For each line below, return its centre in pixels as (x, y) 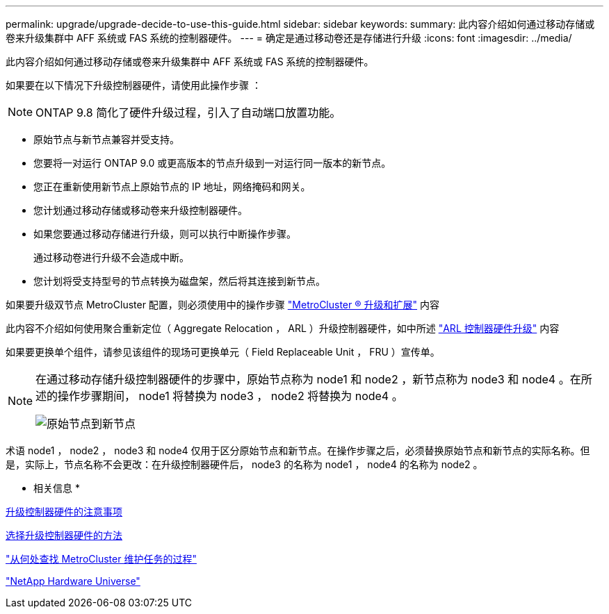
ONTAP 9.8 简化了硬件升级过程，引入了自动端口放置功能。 (188, 113)
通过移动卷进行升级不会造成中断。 (111, 257)
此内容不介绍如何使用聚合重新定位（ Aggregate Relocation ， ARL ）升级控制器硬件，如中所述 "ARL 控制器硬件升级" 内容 (283, 328)
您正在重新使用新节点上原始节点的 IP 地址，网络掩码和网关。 (172, 186)
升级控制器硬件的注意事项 (64, 512)
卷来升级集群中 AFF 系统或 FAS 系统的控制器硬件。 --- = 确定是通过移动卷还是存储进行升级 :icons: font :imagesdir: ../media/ (289, 38)
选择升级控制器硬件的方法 (64, 535)
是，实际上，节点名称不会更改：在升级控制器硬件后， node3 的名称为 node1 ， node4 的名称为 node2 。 (244, 464)
